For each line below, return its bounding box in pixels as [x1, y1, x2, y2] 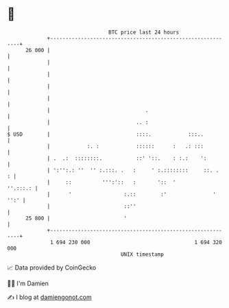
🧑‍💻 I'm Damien [7, 279, 49, 287]
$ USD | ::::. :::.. [7, 130, 204, 138]
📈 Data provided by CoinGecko [7, 263, 97, 272]
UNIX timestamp [120, 250, 165, 258]
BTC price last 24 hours [108, 29, 180, 36]
